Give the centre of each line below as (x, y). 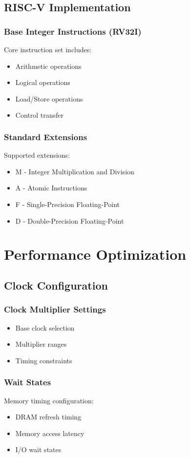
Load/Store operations (49, 98)
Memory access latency (50, 433)
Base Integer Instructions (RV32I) (73, 31)
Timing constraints (44, 360)
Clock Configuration (56, 285)
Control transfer (40, 115)
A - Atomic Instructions (51, 188)
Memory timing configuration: (49, 400)
